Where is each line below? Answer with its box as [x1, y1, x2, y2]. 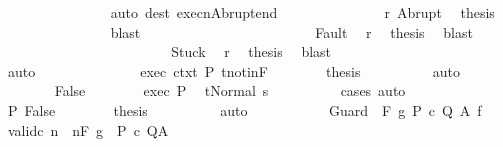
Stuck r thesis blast [171, 41, 332, 62]
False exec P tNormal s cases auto [54, 80, 406, 101]
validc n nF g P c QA [7, 119, 169, 140]
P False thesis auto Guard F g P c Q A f [7, 99, 482, 120]
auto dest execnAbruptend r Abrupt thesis [110, 2, 495, 22]
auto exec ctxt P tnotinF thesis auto [7, 60, 461, 81]
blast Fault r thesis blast [110, 21, 473, 42]
